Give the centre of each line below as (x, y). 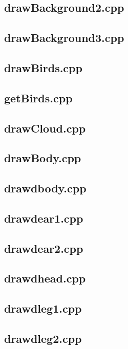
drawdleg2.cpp (43, 338)
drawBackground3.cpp (64, 38)
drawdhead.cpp (45, 278)
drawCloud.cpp (45, 128)
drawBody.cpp (43, 158)
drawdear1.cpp (44, 218)
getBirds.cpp (38, 97)
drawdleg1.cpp (43, 308)
